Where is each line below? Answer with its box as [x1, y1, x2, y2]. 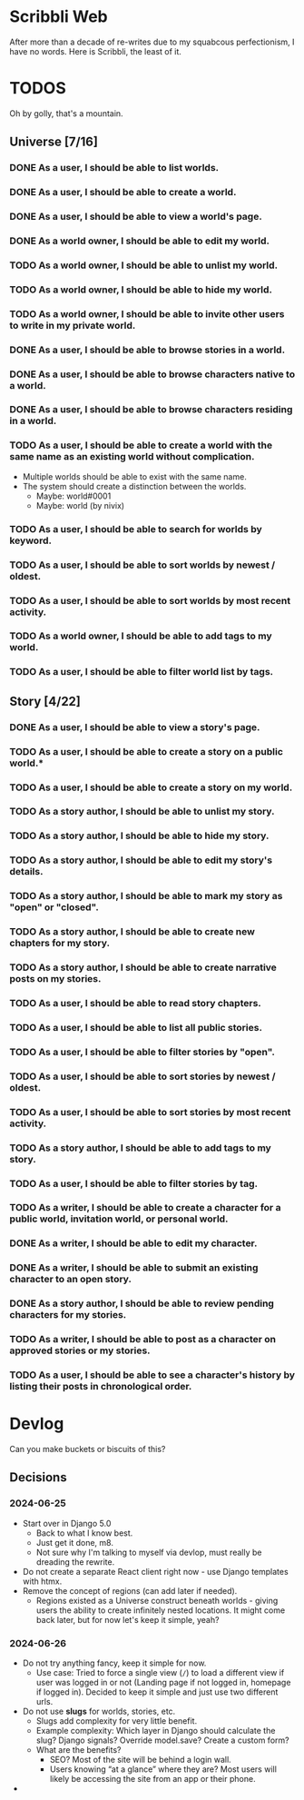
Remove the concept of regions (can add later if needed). [22, 1585, 238, 1596]
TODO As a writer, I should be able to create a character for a [9, 1202, 281, 1214]
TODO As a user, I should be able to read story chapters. [9, 997, 261, 1009]
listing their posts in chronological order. [9, 1380, 192, 1393]
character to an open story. [9, 1273, 132, 1286]
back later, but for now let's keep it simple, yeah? [35, 1614, 220, 1625]
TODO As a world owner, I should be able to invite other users [9, 307, 285, 320]
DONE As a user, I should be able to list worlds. [9, 162, 220, 174]
